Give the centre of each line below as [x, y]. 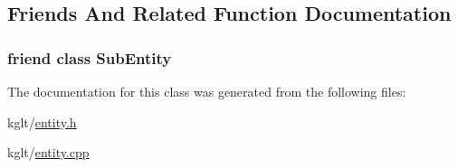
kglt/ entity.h [42, 121]
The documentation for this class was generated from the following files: [207, 91]
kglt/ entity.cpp [48, 152]
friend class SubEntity [90, 57]
